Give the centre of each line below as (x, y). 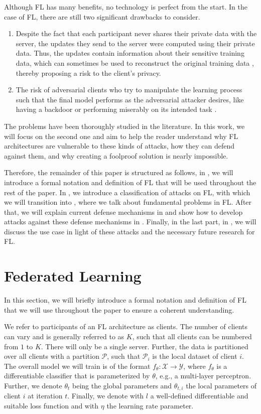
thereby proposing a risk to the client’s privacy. (88, 73)
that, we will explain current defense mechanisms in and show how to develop (123, 212)
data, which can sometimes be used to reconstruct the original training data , (135, 62)
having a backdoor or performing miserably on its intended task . (116, 109)
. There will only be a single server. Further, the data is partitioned (145, 346)
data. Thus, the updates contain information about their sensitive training (130, 53)
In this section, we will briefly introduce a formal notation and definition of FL (125, 300)
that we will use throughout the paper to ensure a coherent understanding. (119, 309)
